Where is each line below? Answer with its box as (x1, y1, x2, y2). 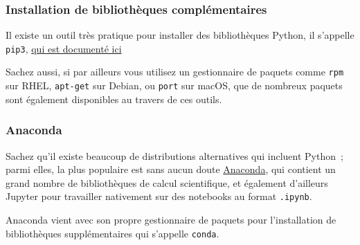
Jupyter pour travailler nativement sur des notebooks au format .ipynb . (6, 189, 312, 203)
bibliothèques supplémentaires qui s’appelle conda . (6, 226, 219, 240)
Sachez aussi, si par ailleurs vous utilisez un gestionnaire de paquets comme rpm (6, 64, 344, 79)
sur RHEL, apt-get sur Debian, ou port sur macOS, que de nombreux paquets (6, 78, 343, 93)
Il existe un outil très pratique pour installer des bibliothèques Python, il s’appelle (6, 28, 354, 42)
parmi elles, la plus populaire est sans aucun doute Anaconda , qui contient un (6, 162, 336, 176)
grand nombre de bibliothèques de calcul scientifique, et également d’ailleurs (6, 175, 328, 190)
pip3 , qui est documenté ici (6, 41, 122, 55)
